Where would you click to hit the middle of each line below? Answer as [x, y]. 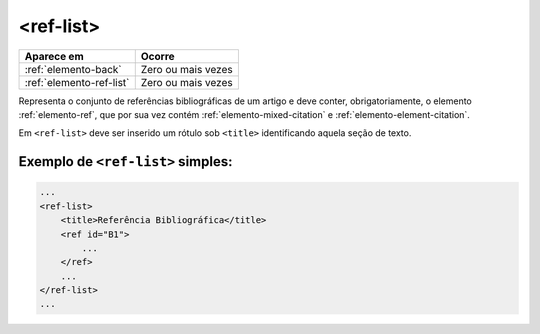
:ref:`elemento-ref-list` [77, 82]
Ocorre [157, 56]
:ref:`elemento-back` [73, 69]
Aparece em [54, 56]
